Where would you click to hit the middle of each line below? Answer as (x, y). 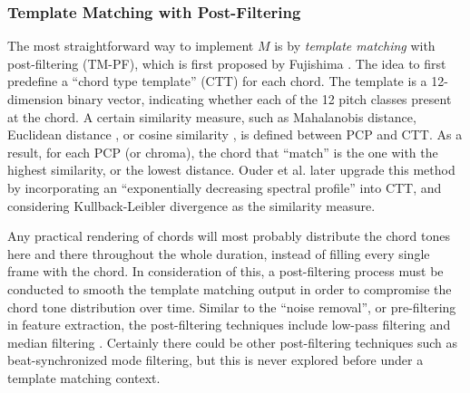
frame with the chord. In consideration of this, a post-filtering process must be (225, 271)
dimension (35, 99)
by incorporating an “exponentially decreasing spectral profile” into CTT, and (225, 187)
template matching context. (84, 377)
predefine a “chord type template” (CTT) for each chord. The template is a (217, 81)
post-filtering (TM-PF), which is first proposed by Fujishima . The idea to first (227, 63)
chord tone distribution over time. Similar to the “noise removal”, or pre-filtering (232, 307)
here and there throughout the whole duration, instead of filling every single (219, 253)
